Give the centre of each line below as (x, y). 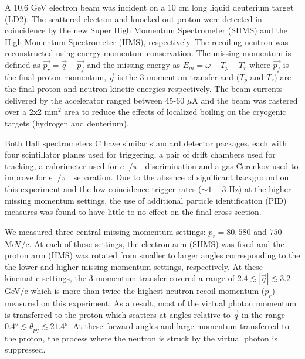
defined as (23, 64)
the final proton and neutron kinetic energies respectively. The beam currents (144, 89)
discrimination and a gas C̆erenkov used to (222, 165)
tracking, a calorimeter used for (61, 165)
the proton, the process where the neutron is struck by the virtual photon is (141, 338)
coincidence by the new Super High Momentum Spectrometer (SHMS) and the (146, 30)
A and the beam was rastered (245, 100)
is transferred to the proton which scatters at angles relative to (118, 314)
